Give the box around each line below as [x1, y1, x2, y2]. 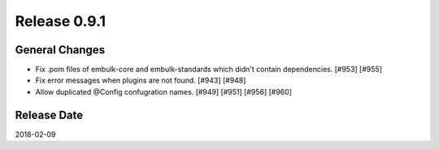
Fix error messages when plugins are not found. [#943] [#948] [35, 75, 246, 85]
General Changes [15, 43, 106, 57]
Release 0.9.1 [15, 12, 106, 30]
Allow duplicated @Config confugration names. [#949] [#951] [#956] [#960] [35, 87, 293, 96]
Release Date [15, 108, 84, 121]
